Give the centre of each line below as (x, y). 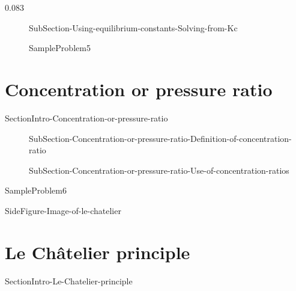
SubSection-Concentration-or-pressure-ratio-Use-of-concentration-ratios (159, 170)
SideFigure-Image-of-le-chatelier (63, 210)
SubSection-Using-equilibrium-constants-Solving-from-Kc (133, 27)
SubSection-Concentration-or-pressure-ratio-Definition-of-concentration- (160, 138)
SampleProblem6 (36, 190)
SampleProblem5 (60, 48)
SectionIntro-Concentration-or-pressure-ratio (86, 118)
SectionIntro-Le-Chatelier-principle (69, 280)
